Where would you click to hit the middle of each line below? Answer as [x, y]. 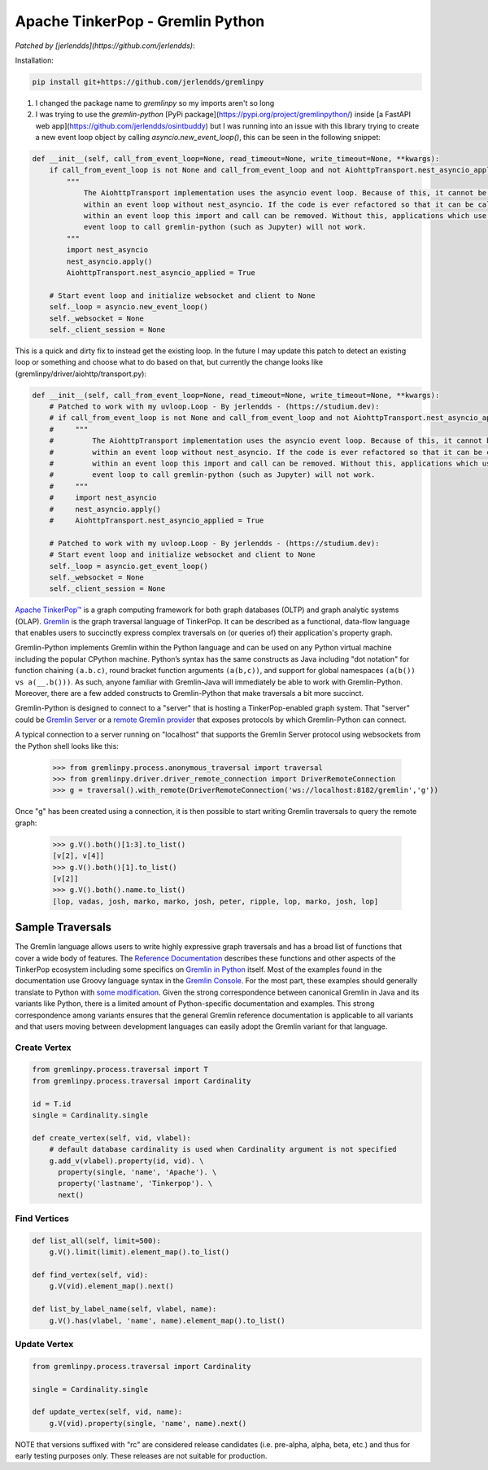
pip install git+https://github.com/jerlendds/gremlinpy [148, 82]
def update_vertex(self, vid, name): [107, 1412]
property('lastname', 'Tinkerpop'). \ [135, 1183]
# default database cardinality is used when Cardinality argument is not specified [223, 1149]
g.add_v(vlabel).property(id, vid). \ [126, 1161]
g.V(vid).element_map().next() [111, 1286]
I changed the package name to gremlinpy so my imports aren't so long [155, 103]
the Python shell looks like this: [67, 746]
